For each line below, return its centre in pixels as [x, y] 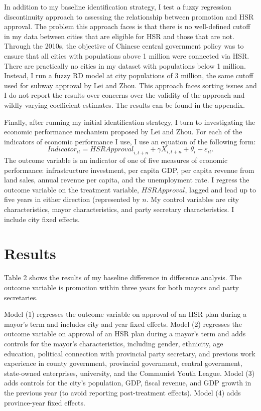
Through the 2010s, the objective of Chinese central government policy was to [124, 46]
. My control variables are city [193, 199]
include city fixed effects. [42, 219]
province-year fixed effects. [45, 402]
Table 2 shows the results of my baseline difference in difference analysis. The [123, 277]
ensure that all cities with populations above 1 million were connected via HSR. [127, 55]
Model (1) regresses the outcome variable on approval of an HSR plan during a [125, 314]
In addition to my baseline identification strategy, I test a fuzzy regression [118, 7]
